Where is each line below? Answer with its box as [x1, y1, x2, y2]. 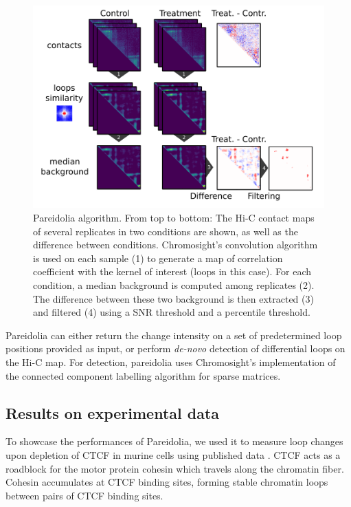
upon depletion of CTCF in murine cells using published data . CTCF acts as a [5, 447, 341, 462]
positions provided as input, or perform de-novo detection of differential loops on [5, 341, 346, 356]
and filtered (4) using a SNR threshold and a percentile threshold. [33, 305, 310, 319]
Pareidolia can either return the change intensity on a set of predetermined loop [5, 327, 342, 342]
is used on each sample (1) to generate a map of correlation [33, 250, 283, 265]
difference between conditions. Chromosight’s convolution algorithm [33, 237, 318, 252]
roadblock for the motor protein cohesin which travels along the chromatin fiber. [5, 461, 344, 475]
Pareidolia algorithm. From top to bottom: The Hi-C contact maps [33, 210, 315, 224]
